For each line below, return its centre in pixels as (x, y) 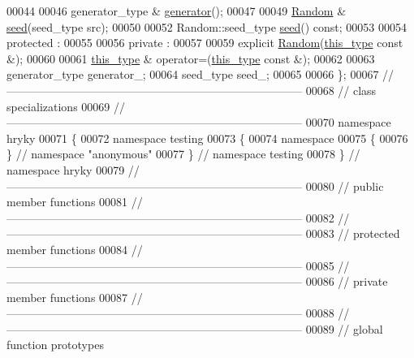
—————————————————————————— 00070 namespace (199, 122)
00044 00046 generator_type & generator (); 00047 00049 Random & (177, 11)
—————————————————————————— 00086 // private (197, 281)
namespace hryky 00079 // (73, 169)
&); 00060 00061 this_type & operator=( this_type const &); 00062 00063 (191, 58)
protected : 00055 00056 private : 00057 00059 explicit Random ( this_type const (205, 43)
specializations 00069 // (66, 106)
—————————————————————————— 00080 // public (195, 185)
